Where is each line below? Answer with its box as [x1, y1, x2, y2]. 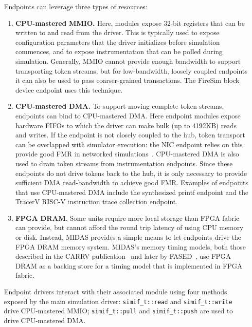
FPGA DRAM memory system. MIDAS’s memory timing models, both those [15, 241, 246, 251]
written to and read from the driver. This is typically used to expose [15, 27, 219, 38]
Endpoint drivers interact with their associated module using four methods [4, 287, 227, 297]
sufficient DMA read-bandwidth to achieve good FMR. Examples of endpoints [15, 177, 249, 188]
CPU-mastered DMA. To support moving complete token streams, [15, 101, 224, 111]
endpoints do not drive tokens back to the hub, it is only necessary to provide [15, 168, 247, 178]
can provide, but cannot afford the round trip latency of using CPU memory [15, 222, 244, 232]
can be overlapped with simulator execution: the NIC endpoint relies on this [15, 139, 243, 149]
